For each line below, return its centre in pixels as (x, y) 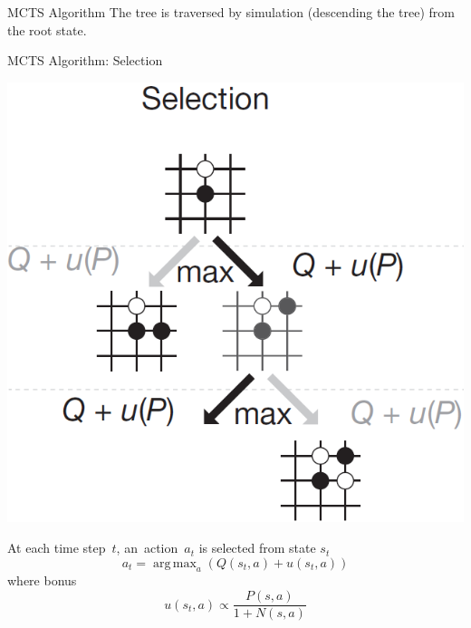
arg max (174, 563)
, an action (147, 548)
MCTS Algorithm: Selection (85, 60)
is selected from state (257, 548)
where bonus (42, 580)
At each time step (57, 548)
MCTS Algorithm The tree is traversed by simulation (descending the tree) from (231, 12)
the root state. (47, 29)
